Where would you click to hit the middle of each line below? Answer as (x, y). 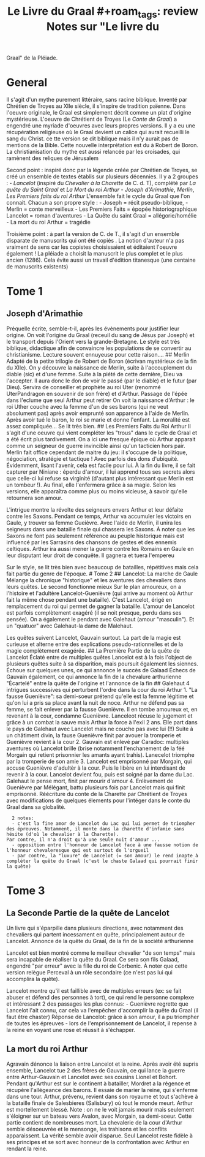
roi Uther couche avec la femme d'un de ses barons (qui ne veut (88, 406)
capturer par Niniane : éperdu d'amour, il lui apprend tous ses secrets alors (101, 472)
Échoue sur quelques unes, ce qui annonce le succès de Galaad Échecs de (101, 670)
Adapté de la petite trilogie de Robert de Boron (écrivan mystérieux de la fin (102, 361)
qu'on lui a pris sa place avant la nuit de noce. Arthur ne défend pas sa (95, 702)
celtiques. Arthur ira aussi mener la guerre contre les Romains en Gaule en (100, 548)
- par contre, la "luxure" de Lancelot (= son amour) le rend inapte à (105, 855)
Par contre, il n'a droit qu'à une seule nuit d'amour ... (83, 840)
